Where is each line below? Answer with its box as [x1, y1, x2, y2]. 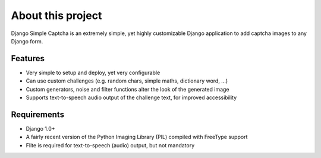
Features [11, 53, 45, 64]
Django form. [11, 37, 43, 45]
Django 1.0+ [26, 125, 56, 132]
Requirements [11, 109, 65, 119]
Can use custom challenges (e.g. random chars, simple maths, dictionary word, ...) [26, 77, 228, 84]
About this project [11, 9, 102, 22]
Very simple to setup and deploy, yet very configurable [26, 69, 160, 76]
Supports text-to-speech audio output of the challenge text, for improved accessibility [26, 94, 237, 101]
